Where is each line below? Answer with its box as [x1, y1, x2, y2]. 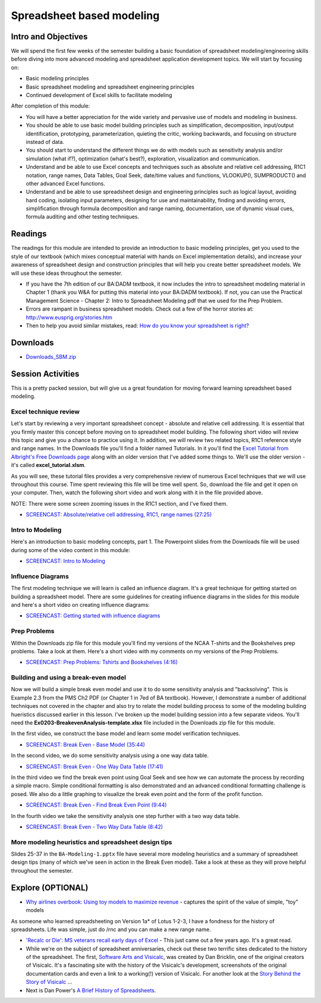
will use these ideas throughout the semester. [11, 269, 123, 277]
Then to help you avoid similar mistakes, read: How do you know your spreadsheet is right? [26, 322, 250, 329]
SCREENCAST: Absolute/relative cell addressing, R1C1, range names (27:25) [26, 511, 212, 518]
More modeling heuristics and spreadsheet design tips [11, 838, 172, 846]
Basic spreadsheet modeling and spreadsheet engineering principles [26, 83, 194, 90]
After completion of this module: [11, 102, 90, 109]
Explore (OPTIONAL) [11, 882, 89, 892]
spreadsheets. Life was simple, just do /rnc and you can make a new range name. [11, 926, 211, 933]
